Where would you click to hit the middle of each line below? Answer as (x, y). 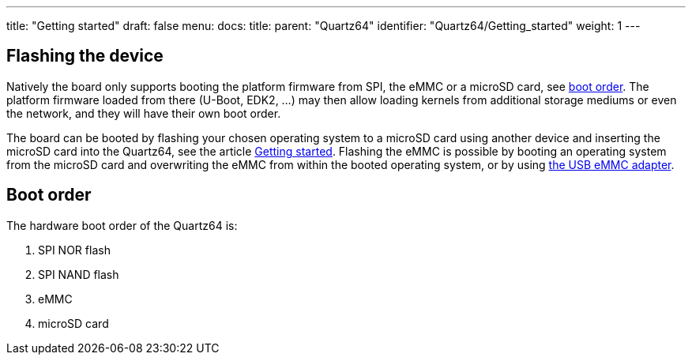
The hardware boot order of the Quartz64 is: (122, 225)
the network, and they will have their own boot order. (144, 113)
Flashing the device (85, 56)
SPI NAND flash (79, 274)
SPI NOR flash (74, 250)
